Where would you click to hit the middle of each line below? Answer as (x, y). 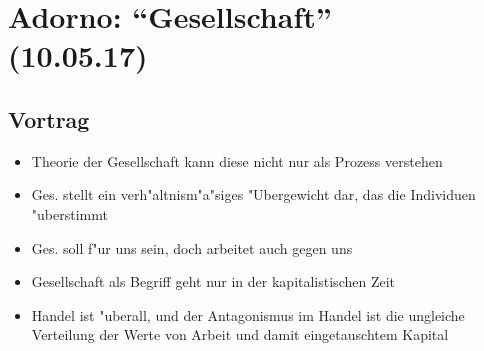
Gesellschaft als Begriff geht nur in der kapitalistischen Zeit (213, 281)
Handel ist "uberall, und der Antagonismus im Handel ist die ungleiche (248, 314)
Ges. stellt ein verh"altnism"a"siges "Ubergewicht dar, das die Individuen (253, 194)
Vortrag (49, 118)
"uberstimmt (69, 213)
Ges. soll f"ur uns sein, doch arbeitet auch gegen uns (192, 247)
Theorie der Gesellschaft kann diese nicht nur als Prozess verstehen (237, 160)
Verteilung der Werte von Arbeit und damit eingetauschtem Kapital (240, 334)
